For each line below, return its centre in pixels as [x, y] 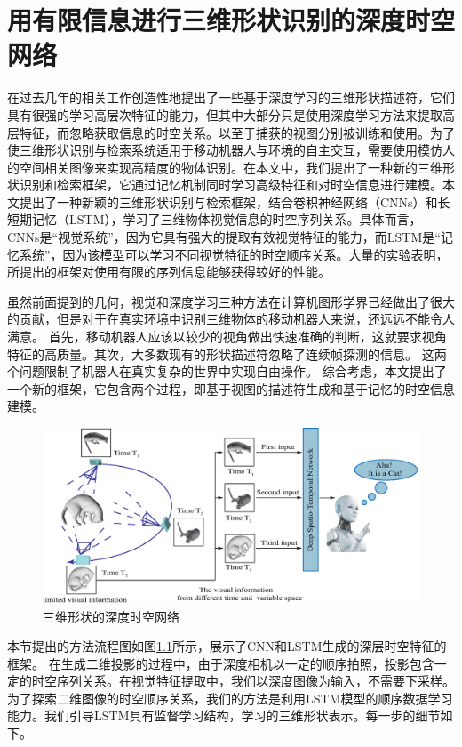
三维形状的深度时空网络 [111, 616]
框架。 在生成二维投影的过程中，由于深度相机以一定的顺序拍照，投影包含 [221, 663]
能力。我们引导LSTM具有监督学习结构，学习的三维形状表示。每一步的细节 [224, 715]
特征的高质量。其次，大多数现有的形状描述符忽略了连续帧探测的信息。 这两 [227, 353]
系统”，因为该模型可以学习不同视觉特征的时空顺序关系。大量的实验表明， [234, 254]
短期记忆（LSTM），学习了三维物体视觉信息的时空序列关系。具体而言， [215, 219]
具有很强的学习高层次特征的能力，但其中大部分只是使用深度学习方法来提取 [225, 114]
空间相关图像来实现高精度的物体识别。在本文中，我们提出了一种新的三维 [231, 167]
